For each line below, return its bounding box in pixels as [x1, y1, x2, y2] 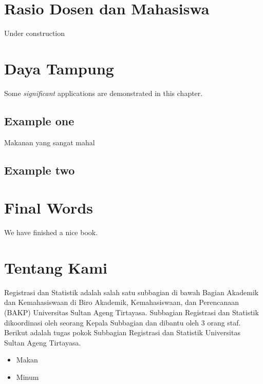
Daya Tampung [4, 57, 114, 79]
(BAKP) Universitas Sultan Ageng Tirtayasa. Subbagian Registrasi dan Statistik [4, 307, 259, 318]
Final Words [4, 197, 93, 218]
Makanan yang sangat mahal [4, 137, 95, 147]
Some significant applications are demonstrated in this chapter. [4, 87, 203, 98]
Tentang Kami [4, 257, 107, 278]
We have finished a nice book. [4, 227, 98, 238]
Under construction [4, 28, 65, 39]
